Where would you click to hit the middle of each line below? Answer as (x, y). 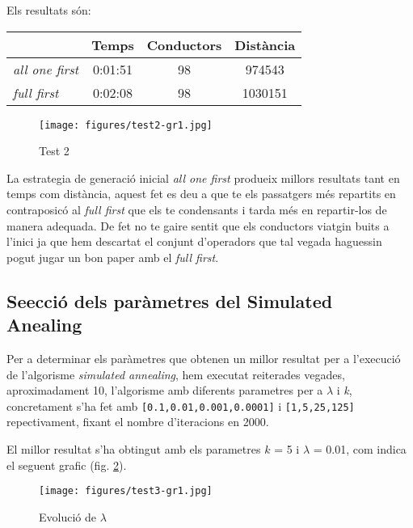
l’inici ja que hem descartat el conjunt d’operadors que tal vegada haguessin (194, 241)
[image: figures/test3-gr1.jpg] (126, 491)
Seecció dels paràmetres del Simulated (170, 300)
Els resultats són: (49, 10)
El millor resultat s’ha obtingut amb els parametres (134, 449)
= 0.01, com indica (360, 449)
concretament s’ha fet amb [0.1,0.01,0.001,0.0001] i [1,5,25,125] (181, 406)
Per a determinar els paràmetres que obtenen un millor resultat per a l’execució (204, 358)
